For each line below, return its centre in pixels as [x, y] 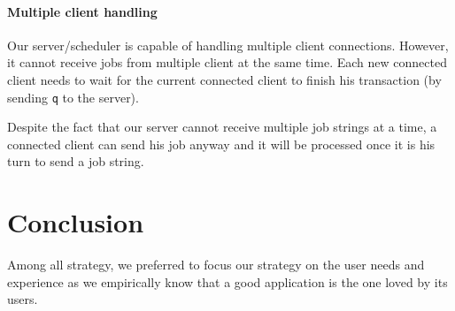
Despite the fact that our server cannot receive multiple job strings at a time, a [222, 127]
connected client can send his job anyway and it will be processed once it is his [221, 144]
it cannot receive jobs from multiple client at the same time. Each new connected [227, 62]
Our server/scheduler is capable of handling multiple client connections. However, [228, 45]
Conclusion [76, 222]
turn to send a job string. [76, 161]
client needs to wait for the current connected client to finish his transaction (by [224, 79]
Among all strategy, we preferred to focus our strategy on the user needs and [216, 265]
